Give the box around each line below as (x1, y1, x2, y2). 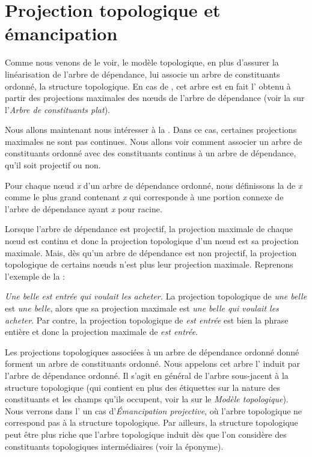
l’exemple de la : (5, 269, 65, 282)
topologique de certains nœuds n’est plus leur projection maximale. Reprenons (5, 258, 293, 271)
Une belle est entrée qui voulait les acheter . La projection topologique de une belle (5, 290, 307, 302)
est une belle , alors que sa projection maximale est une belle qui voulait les (5, 302, 279, 314)
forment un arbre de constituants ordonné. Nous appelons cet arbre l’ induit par (5, 357, 301, 370)
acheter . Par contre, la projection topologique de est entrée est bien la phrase (5, 313, 289, 326)
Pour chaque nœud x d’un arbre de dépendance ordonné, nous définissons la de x (5, 179, 302, 191)
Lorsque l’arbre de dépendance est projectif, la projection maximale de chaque (5, 222, 293, 235)
